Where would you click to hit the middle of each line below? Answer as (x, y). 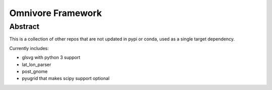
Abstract (24, 26)
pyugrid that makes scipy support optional (66, 78)
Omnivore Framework (56, 13)
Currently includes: (29, 48)
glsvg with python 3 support (51, 57)
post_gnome (35, 71)
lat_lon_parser (37, 64)
